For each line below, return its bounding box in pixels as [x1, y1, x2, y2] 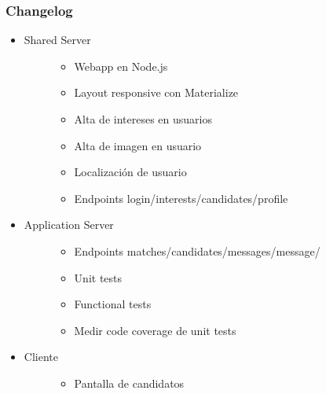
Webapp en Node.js [74, 57, 168, 74]
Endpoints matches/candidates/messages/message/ [74, 242, 321, 259]
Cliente [24, 348, 58, 365]
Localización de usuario [74, 164, 187, 180]
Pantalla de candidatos [74, 374, 185, 391]
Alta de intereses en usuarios [74, 111, 212, 127]
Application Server [24, 216, 114, 233]
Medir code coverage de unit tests [74, 322, 236, 338]
